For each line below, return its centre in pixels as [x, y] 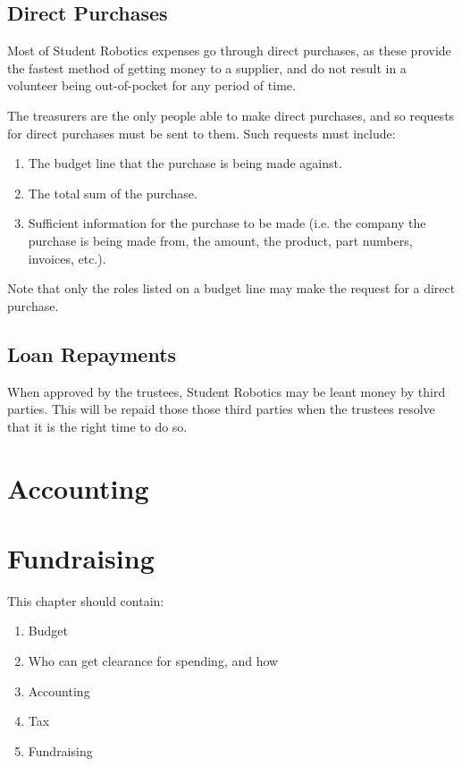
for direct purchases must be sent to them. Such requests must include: [202, 133]
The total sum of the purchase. [113, 193]
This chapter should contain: [86, 600]
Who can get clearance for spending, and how [153, 661]
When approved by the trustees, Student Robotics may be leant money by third [227, 391]
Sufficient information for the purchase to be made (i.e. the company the [227, 223]
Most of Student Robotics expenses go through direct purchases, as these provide [229, 51]
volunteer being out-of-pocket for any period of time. [151, 85]
